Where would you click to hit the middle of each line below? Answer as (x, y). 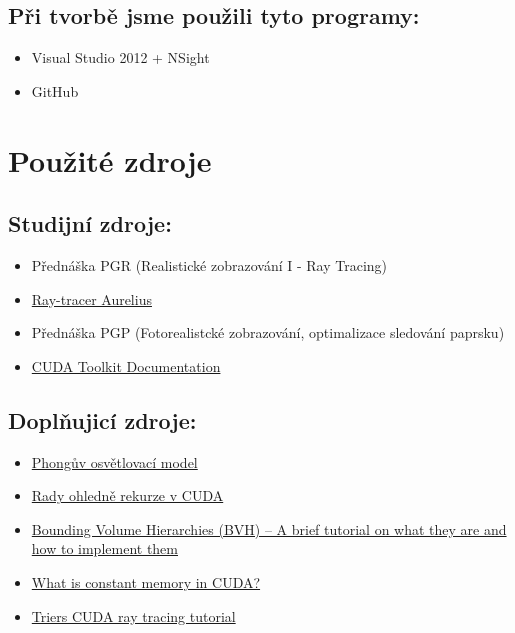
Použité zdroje (110, 159)
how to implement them (104, 548)
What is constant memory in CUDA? (146, 581)
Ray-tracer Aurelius (91, 298)
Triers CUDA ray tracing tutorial (133, 615)
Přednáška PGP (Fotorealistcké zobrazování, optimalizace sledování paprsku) (268, 332)
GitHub (55, 90)
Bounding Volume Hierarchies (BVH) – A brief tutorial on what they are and (269, 528)
